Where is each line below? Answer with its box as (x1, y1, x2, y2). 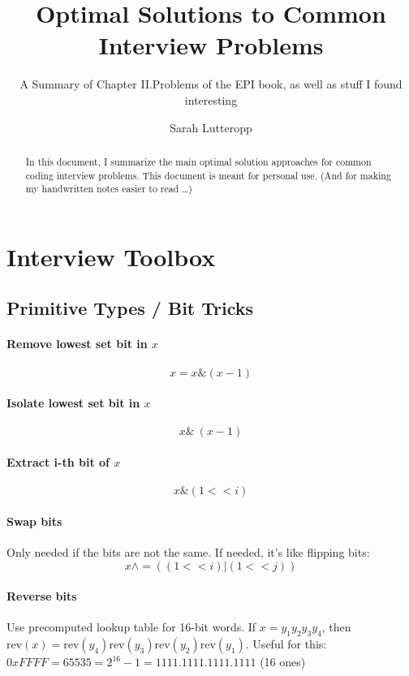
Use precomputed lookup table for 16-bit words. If (6, 618, 256, 635)
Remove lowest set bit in (6, 335, 148, 352)
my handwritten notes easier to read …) (25, 182, 192, 196)
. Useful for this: (245, 635, 327, 652)
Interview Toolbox (6, 239, 216, 273)
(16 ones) (260, 653, 306, 670)
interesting (184, 91, 238, 108)
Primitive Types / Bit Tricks (6, 295, 254, 321)
